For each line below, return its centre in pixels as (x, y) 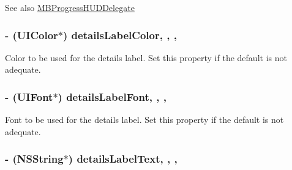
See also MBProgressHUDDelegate (70, 7)
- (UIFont (29, 96)
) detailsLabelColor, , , (120, 35)
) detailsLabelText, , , (123, 159)
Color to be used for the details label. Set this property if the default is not (146, 57)
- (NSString (34, 159)
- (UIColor (32, 35)
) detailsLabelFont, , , (112, 96)
